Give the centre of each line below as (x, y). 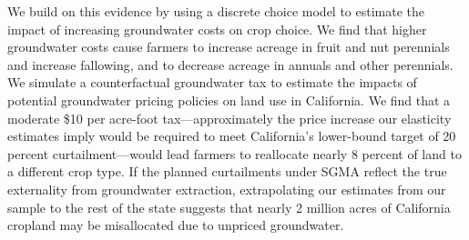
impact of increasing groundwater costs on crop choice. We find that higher (217, 29)
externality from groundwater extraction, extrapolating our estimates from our (227, 189)
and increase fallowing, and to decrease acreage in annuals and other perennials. (230, 64)
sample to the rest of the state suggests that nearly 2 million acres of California (229, 207)
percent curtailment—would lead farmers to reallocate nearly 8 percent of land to (234, 153)
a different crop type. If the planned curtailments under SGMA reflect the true (227, 171)
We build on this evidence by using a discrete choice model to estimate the (216, 11)
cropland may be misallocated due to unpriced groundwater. (176, 225)
